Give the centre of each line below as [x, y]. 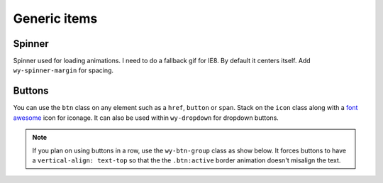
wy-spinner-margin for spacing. [63, 70]
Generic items [55, 18]
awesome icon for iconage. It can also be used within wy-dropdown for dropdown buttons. [146, 118]
